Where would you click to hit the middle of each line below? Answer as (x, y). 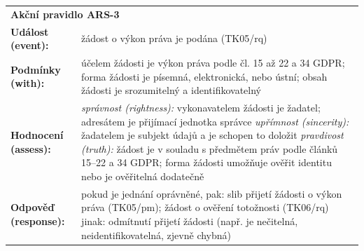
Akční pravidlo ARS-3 (65, 14)
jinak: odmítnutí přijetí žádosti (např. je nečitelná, (190, 221)
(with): (28, 83)
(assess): (31, 148)
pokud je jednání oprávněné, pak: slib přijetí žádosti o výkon (212, 193)
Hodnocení (37, 135)
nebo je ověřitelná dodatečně (143, 176)
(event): (30, 45)
